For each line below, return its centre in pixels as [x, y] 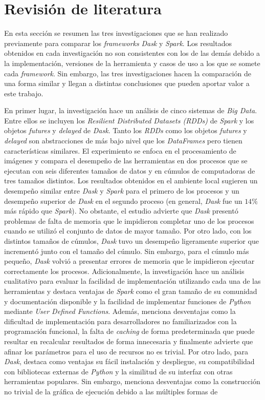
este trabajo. [24, 93]
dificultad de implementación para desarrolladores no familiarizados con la [120, 321]
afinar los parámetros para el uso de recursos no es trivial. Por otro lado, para [126, 351]
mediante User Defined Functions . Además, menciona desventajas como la [120, 311]
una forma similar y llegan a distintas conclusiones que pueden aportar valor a [127, 83]
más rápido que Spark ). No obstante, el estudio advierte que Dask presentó [121, 211]
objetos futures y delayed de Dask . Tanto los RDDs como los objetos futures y [126, 130]
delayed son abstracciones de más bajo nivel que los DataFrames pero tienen [123, 141]
